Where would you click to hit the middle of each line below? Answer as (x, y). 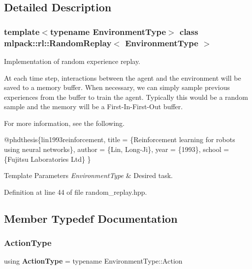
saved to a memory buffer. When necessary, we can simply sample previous (117, 87)
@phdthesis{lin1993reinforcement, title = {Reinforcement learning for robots (120, 139)
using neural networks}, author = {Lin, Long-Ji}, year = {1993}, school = (117, 149)
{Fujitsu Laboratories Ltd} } (47, 159)
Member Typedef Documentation (91, 218)
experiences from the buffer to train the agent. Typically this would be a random (126, 97)
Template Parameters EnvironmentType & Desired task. (88, 175)
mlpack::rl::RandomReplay (58, 43)
